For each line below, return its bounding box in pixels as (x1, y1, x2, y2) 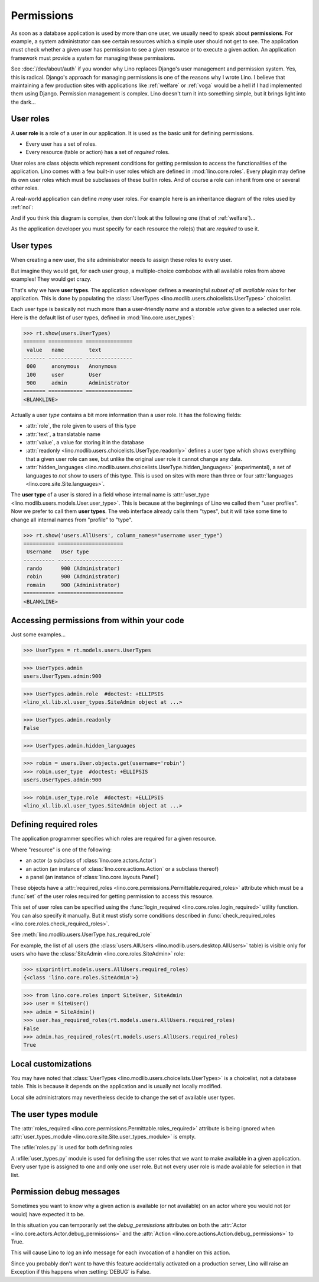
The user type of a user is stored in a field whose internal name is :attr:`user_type (11, 491, 210, 498)
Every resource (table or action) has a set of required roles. (25, 149, 170, 156)
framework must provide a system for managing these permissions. (11, 54, 175, 62)
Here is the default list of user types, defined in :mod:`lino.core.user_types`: (11, 314, 195, 321)
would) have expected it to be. (11, 1210, 85, 1217)
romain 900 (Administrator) (27, 581, 121, 588)
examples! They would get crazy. (11, 275, 92, 283)
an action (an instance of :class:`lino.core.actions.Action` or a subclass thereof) (25, 865, 219, 872)
